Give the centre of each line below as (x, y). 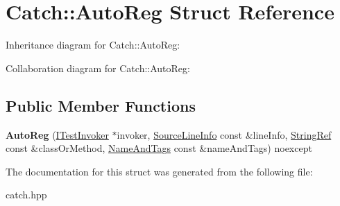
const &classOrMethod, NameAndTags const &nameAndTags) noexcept (159, 148)
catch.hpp (26, 195)
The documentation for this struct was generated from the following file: (159, 171)
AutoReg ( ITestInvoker (57, 134)
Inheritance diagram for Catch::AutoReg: (93, 45)
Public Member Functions (101, 105)
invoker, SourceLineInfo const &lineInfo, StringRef (224, 134)
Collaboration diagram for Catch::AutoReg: (98, 68)
